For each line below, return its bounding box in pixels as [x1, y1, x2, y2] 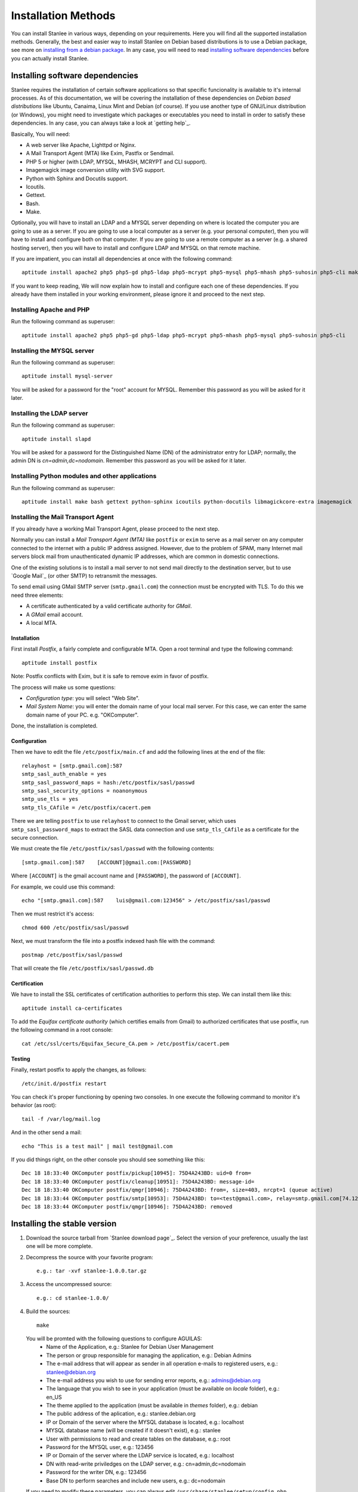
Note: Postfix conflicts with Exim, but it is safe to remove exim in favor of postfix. [11, 673, 209, 680]
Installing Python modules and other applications [11, 472, 157, 480]
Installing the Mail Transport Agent [11, 513, 115, 521]
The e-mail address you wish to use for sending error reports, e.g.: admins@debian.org [46, 1376, 261, 1384]
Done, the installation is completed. [11, 722, 98, 729]
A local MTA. [26, 619, 57, 626]
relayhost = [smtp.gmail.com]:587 [21, 762, 122, 769]
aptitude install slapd [21, 436, 91, 442]
